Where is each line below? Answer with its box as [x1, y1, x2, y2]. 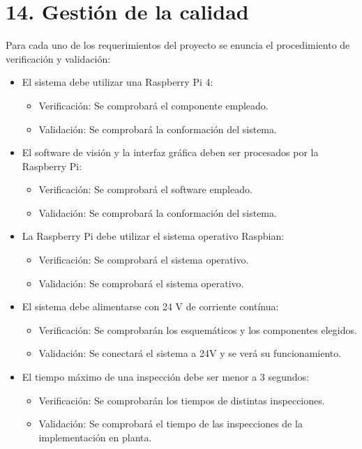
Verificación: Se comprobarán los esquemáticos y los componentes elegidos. [38, 322, 357, 337]
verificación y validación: [6, 51, 111, 66]
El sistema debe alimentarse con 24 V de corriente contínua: [22, 299, 279, 314]
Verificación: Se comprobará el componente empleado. [38, 98, 269, 112]
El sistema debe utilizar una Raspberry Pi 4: [22, 75, 213, 89]
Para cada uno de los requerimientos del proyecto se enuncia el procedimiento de [6, 38, 350, 52]
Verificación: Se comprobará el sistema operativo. [38, 252, 249, 267]
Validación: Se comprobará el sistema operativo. [38, 275, 244, 290]
